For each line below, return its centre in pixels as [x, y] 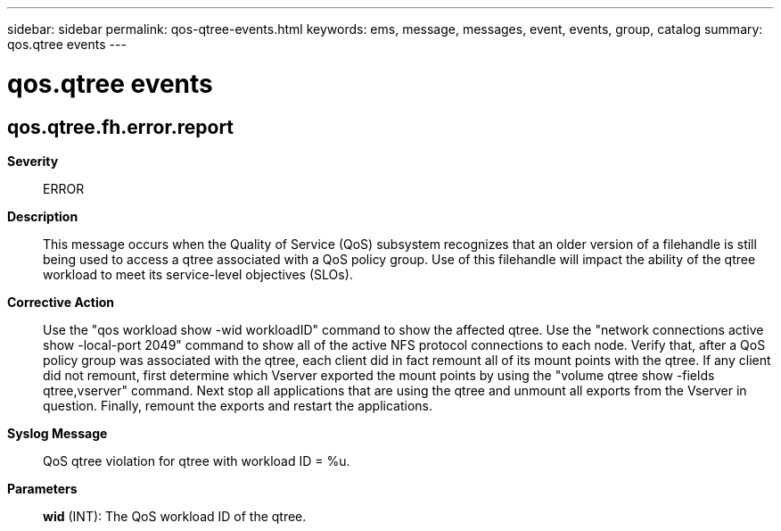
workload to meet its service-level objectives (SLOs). [198, 274]
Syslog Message [58, 433]
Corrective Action [61, 302]
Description [43, 216]
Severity [33, 161]
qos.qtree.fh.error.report [121, 127]
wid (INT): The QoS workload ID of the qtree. [175, 516]
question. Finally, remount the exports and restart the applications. [238, 405]
